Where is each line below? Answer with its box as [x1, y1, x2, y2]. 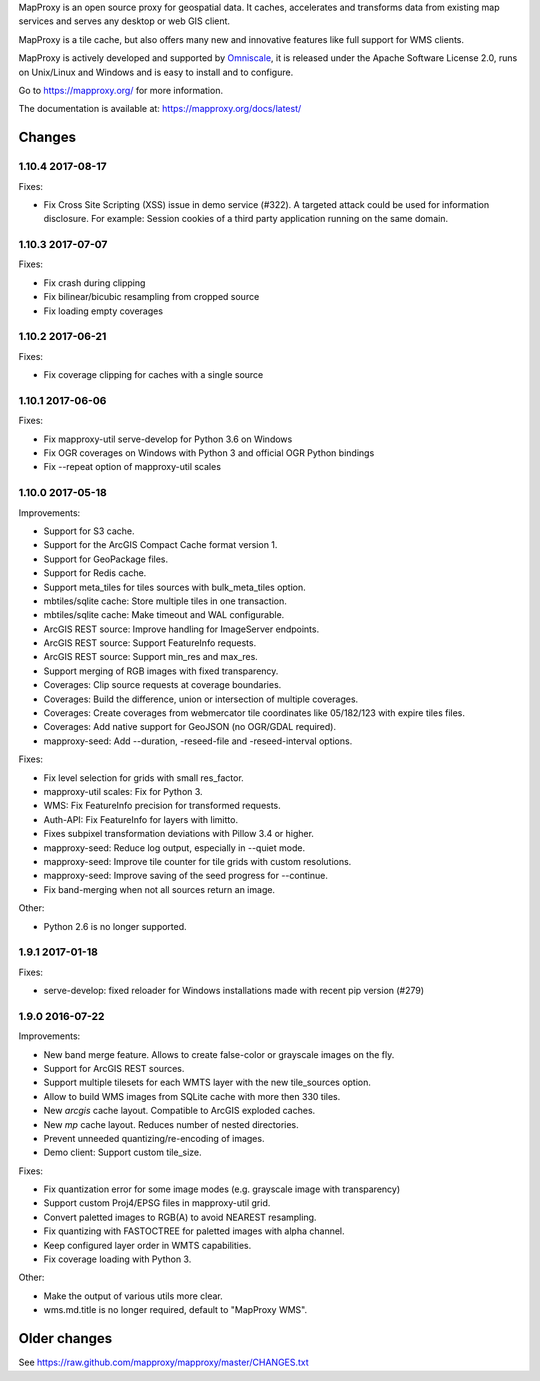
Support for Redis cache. [43, 567, 147, 579]
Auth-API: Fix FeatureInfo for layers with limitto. [43, 813, 239, 825]
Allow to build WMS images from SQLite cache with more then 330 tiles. [43, 1090, 341, 1102]
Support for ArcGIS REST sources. [43, 1062, 185, 1074]
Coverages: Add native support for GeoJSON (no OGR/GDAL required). [43, 721, 337, 733]
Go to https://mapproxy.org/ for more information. [18, 84, 224, 96]
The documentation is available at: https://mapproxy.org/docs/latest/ [18, 103, 302, 115]
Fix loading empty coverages [43, 305, 164, 317]
